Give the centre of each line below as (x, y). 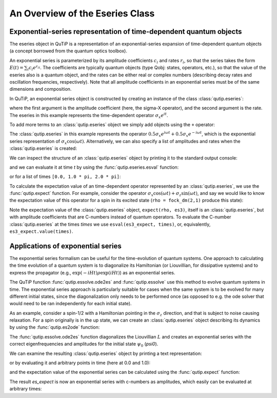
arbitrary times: (26, 389)
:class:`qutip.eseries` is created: (43, 148)
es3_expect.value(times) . (41, 231)
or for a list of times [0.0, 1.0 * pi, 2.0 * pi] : (65, 176)
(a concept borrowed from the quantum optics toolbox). (68, 51)
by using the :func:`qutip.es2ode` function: (55, 327)
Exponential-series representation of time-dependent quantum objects (126, 32)
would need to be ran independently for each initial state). (71, 304)
